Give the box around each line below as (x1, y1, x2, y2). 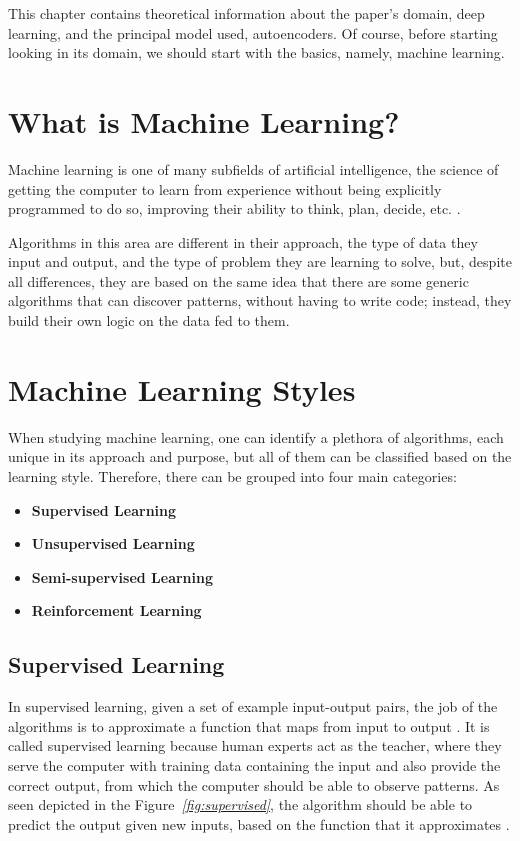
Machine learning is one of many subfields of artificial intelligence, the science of (8, 158, 499, 179)
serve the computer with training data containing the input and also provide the (8, 754, 501, 775)
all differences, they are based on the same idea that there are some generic (8, 270, 469, 291)
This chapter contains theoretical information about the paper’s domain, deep (8, 3, 485, 23)
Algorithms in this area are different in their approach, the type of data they (8, 231, 478, 252)
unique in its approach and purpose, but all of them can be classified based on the (8, 446, 512, 467)
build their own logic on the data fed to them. (8, 310, 290, 331)
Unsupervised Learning (31, 533, 195, 554)
